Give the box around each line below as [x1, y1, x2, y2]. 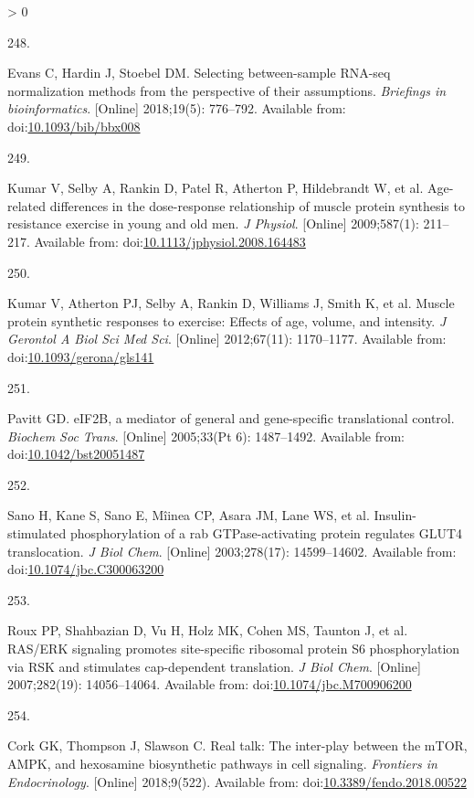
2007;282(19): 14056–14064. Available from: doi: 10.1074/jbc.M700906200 [7, 675, 412, 694]
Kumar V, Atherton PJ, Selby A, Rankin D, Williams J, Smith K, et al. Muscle [7, 293, 455, 313]
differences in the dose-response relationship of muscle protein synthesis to [49, 196, 465, 215]
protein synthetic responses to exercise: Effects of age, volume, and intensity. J [7, 311, 447, 330]
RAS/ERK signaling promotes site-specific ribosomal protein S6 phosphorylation [7, 639, 460, 658]
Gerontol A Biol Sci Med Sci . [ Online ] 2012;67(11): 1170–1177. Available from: [7, 329, 447, 348]
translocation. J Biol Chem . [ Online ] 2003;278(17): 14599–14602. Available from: [7, 541, 457, 560]
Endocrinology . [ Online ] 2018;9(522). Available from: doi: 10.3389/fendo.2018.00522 [7, 771, 467, 791]
